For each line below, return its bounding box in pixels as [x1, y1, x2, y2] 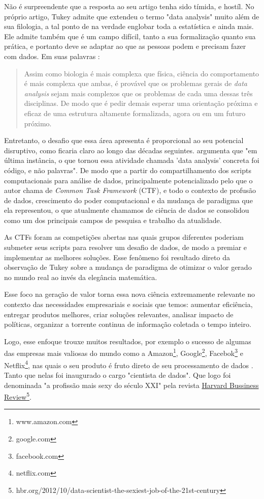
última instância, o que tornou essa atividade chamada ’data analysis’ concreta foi [4, 155, 259, 165]
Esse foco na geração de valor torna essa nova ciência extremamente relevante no [4, 289, 255, 299]
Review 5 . [4, 390, 31, 402]
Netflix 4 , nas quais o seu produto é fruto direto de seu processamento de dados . [4, 358, 253, 370]
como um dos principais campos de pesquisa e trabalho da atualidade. [4, 214, 222, 225]
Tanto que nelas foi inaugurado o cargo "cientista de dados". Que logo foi [4, 369, 231, 380]
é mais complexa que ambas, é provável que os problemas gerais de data [24, 78, 247, 89]
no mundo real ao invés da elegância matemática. [4, 271, 157, 282]
